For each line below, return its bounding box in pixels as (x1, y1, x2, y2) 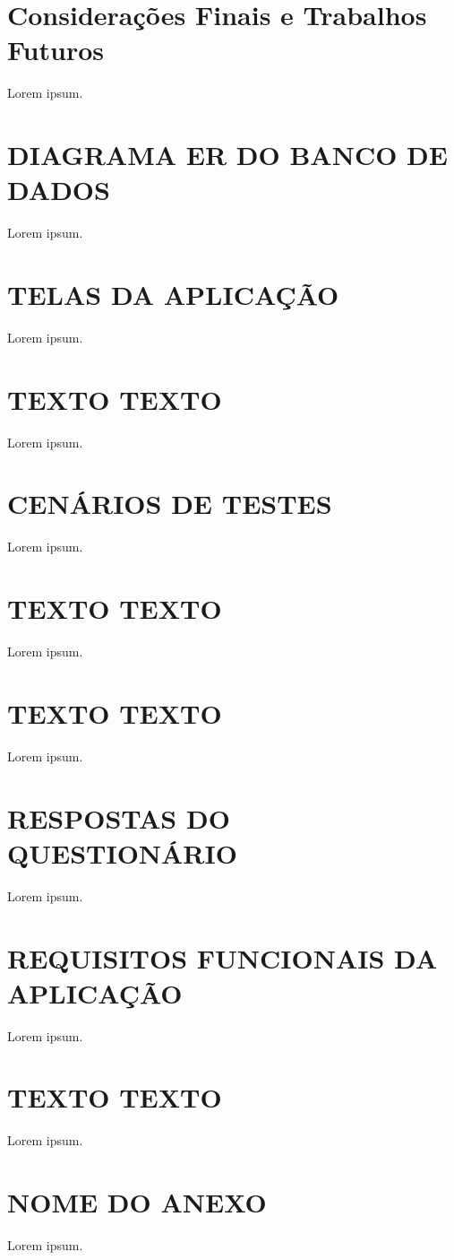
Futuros (7, 31, 104, 68)
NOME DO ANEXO (7, 1184, 267, 1221)
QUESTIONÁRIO (7, 834, 237, 871)
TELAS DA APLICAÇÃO (7, 276, 339, 312)
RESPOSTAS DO (7, 799, 230, 836)
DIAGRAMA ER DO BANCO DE (7, 136, 448, 173)
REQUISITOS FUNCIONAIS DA (7, 939, 438, 976)
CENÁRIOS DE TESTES (7, 485, 332, 522)
